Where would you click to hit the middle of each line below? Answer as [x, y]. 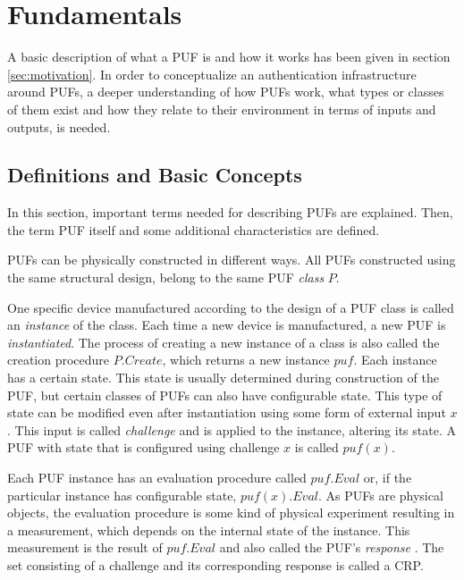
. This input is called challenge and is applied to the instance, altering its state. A [232, 429]
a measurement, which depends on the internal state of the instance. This [209, 530]
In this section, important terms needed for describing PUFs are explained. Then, [230, 212]
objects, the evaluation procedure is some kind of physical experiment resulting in [231, 513]
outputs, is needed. [59, 126]
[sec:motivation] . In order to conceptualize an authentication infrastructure [212, 74]
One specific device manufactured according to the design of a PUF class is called [231, 307]
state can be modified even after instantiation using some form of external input [227, 412]
